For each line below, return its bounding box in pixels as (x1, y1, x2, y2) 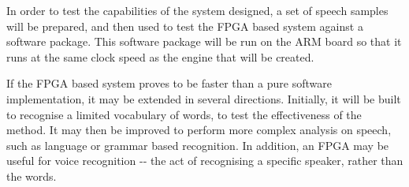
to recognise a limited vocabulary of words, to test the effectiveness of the (6, 106, 362, 122)
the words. (6, 167, 57, 184)
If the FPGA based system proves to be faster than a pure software (6, 75, 332, 92)
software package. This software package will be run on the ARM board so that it (6, 33, 402, 50)
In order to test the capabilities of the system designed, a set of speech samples (6, 2, 389, 18)
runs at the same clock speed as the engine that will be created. (6, 48, 314, 65)
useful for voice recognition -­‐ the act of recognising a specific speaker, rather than (6, 152, 403, 169)
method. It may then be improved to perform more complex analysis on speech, (6, 122, 392, 138)
